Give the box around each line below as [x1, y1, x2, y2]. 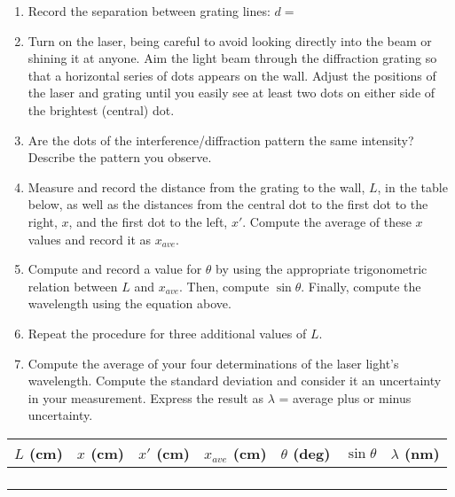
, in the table [377, 177, 448, 196]
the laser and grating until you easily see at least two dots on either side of [27, 83, 435, 102]
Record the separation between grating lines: [27, 2, 271, 19]
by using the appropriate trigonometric [216, 260, 428, 278]
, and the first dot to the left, [68, 212, 228, 230]
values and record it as [27, 229, 152, 248]
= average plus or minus [278, 388, 412, 407]
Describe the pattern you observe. [27, 148, 212, 167]
